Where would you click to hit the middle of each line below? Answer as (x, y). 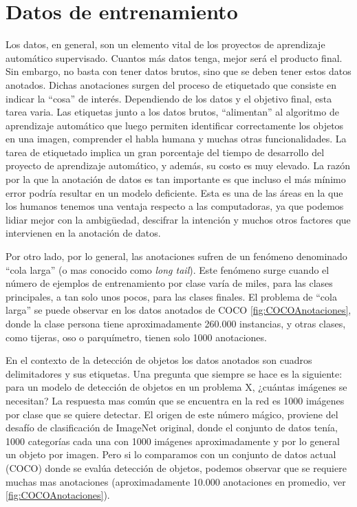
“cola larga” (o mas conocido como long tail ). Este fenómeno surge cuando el (167, 269)
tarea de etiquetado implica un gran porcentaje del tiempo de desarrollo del (165, 152)
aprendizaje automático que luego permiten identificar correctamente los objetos (175, 125)
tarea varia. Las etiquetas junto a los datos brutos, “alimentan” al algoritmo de (172, 112)
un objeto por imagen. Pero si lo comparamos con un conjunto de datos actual (171, 454)
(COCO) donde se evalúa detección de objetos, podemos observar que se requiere (176, 467)
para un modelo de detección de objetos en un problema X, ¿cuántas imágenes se (176, 387)
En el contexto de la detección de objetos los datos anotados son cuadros (159, 360)
